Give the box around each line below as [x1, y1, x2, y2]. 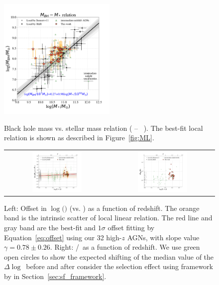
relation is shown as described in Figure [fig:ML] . [4, 132, 154, 143]
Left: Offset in [4, 202, 47, 213]
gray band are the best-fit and [4, 222, 96, 232]
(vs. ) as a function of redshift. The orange [69, 202, 200, 213]
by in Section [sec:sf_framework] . [4, 271, 107, 281]
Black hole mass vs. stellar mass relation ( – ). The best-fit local [4, 122, 203, 133]
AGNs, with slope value [127, 232, 200, 242]
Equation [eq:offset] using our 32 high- [4, 232, 122, 242]
